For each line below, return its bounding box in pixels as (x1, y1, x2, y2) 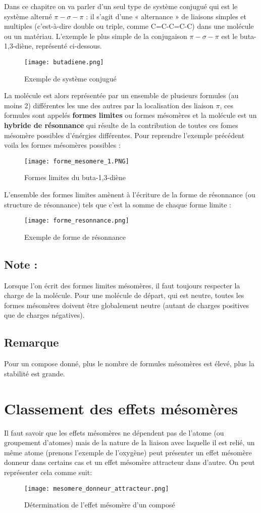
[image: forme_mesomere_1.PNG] (24, 157, 129, 165)
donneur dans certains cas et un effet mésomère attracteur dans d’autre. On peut (4, 457, 255, 467)
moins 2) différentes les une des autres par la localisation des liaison (4, 100, 214, 110)
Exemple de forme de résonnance (24, 231, 126, 242)
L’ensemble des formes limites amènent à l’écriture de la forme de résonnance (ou (4, 189, 255, 200)
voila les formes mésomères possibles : (4, 140, 121, 150)
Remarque (4, 334, 59, 350)
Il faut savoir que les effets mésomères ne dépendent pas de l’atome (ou (4, 427, 224, 438)
